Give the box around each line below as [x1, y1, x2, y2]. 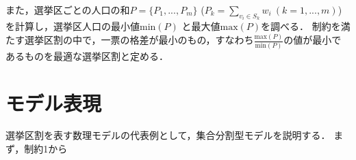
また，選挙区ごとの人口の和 [5, 3, 130, 16]
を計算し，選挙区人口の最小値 [5, 19, 140, 33]
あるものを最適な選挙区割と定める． [5, 48, 168, 63]
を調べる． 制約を [261, 19, 341, 33]
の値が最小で [283, 33, 342, 47]
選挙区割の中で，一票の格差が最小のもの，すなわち [24, 33, 254, 47]
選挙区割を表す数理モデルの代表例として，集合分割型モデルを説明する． [5, 128, 331, 142]
